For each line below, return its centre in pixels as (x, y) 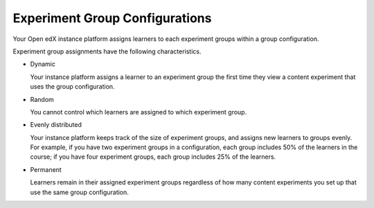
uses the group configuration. (72, 87)
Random (42, 99)
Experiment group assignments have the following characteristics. (107, 51)
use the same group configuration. (80, 192)
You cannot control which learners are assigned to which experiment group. (139, 112)
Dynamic (43, 64)
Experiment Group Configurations (112, 18)
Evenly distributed (56, 125)
